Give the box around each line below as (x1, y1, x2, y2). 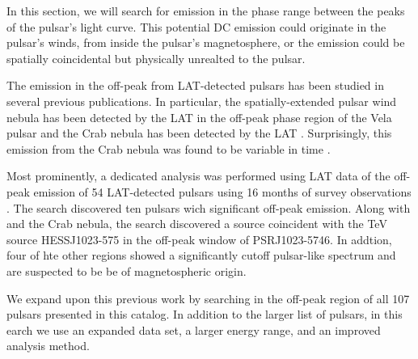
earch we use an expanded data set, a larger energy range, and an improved (6, 321, 381, 338)
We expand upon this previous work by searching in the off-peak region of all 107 (6, 289, 410, 306)
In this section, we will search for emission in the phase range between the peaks (6, 2, 405, 19)
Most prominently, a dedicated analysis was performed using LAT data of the (6, 167, 391, 184)
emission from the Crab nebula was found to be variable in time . (6, 140, 331, 157)
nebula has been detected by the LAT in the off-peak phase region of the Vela (6, 108, 392, 125)
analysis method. (6, 337, 90, 354)
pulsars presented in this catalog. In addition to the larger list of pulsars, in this (6, 306, 403, 323)
